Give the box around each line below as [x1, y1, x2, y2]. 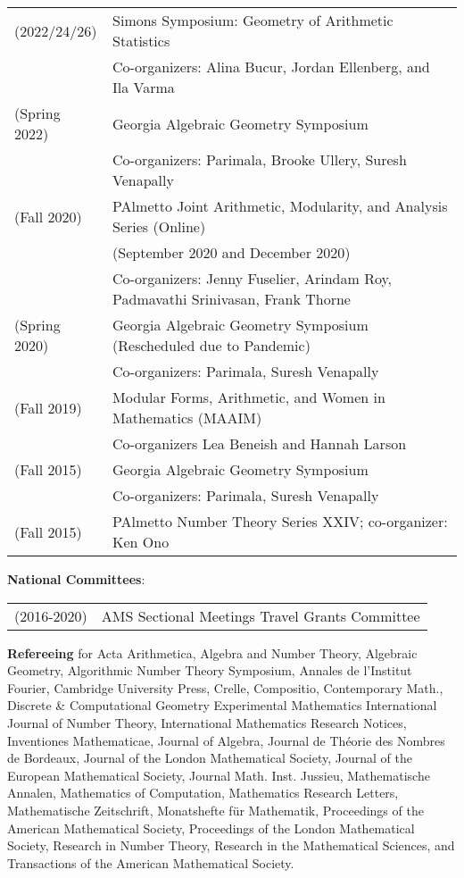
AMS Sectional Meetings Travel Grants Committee [101, 605, 420, 626]
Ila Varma [112, 77, 175, 97]
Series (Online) [112, 216, 206, 237]
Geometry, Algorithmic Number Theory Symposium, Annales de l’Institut [7, 661, 412, 680]
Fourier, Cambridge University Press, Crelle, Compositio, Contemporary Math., [7, 678, 443, 697]
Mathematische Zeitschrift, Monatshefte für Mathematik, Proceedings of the [7, 800, 424, 819]
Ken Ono [112, 531, 170, 552]
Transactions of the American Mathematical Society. [7, 853, 294, 872]
